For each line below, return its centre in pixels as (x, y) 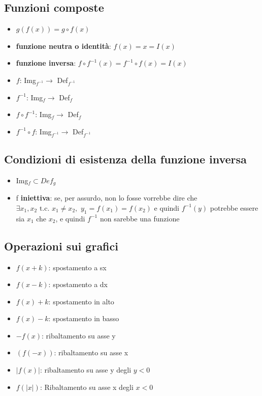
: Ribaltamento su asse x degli (87, 387)
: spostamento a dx (78, 284)
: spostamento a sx (77, 267)
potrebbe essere (234, 207)
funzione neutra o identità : (63, 46)
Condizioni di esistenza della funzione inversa (125, 159)
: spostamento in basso (84, 318)
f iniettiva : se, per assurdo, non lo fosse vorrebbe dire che (107, 198)
